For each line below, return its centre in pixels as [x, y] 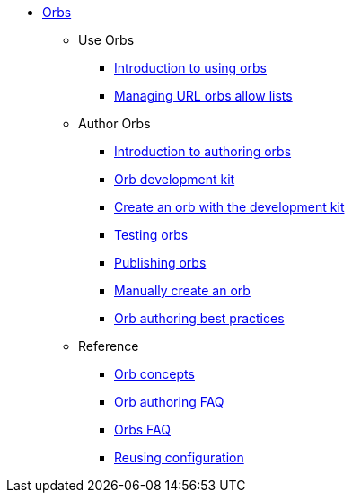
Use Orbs [106, 40]
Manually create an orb [182, 290]
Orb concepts [154, 374]
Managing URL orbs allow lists [203, 96]
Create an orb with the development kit [229, 207]
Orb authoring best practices [199, 318]
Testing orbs [151, 235]
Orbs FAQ [142, 430]
